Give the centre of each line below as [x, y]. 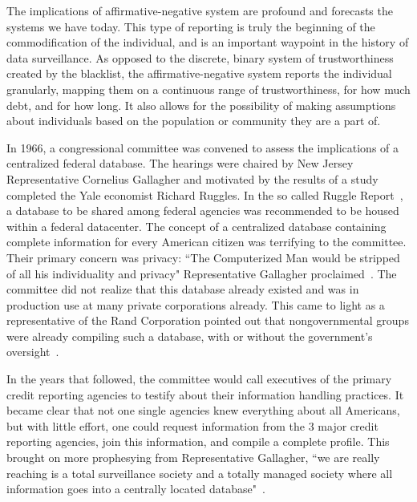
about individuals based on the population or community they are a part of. [194, 121]
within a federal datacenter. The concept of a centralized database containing [196, 226]
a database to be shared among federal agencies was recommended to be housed [203, 211]
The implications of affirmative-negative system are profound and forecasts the [200, 10]
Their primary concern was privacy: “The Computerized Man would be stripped [203, 257]
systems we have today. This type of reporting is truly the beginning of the [191, 26]
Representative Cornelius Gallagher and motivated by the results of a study [192, 178]
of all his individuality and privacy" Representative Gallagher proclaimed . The [202, 273]
